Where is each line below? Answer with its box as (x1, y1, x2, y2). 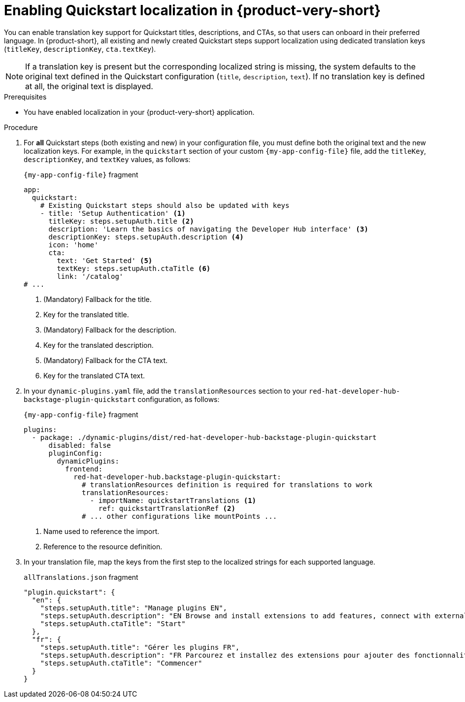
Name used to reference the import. (43, 527, 160, 535)
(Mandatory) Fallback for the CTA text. (43, 356, 168, 365)
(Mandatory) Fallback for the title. (43, 295, 152, 303)
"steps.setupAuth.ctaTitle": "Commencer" (40, 659, 202, 667)
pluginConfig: (48, 449, 103, 457)
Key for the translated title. (43, 310, 129, 319)
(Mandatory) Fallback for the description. (43, 325, 176, 334)
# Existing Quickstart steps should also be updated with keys (40, 201, 290, 209)
